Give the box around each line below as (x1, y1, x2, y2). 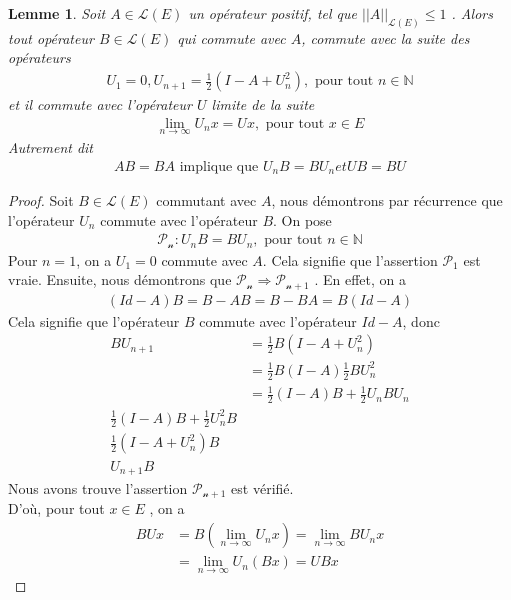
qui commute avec (177, 27, 286, 48)
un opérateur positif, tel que (188, 3, 357, 23)
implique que (179, 159, 259, 174)
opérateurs (8, 47, 71, 68)
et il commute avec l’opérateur (8, 94, 192, 115)
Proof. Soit (8, 190, 74, 210)
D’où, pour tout (8, 498, 105, 519)
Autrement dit (8, 136, 94, 157)
